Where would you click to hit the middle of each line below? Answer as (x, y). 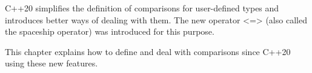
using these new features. (51, 63)
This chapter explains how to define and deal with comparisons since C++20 (148, 51)
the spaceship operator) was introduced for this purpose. (110, 31)
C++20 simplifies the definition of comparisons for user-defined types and (142, 8)
